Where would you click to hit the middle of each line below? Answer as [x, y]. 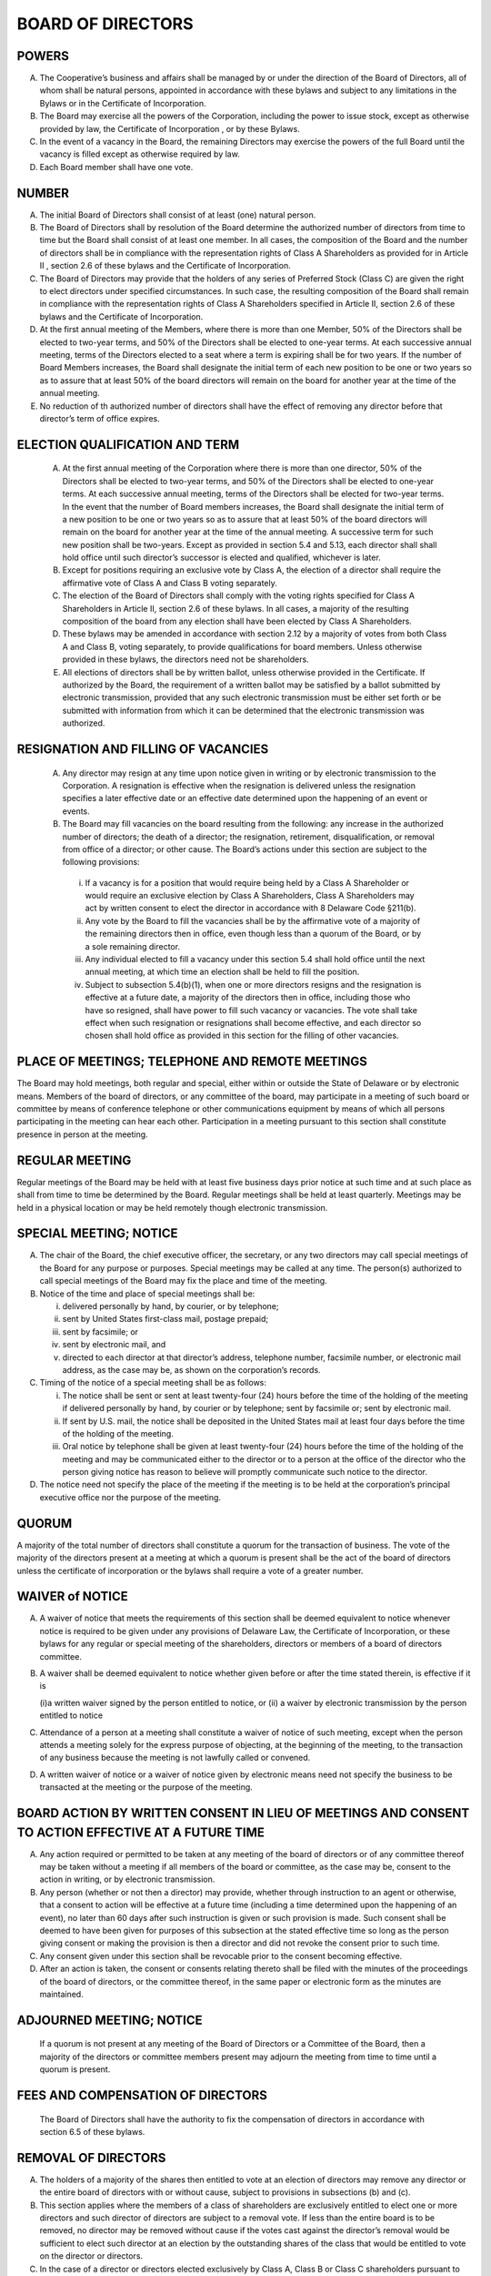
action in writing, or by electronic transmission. [127, 1879]
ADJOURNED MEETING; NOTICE [110, 2020]
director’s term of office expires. [100, 418]
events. [76, 811]
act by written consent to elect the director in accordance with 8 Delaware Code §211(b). [251, 908]
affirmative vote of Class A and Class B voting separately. [170, 583]
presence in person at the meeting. [83, 1134]
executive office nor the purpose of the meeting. [130, 1497]
